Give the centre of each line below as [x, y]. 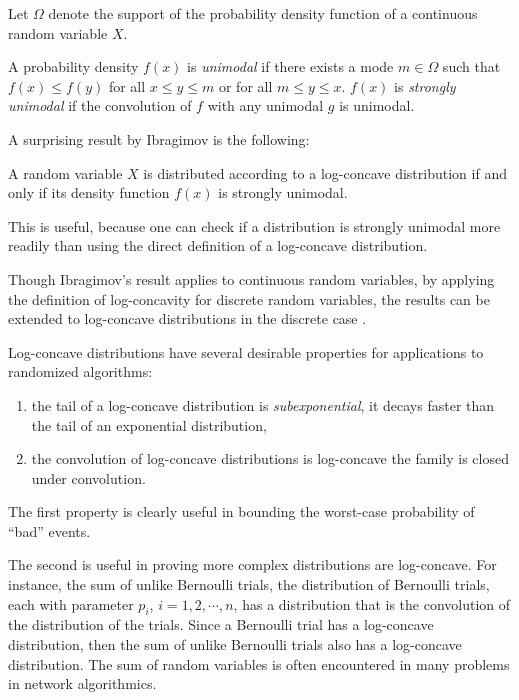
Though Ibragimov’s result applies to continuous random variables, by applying [251, 278]
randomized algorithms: [80, 371]
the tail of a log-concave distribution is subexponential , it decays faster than [263, 404]
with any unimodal [265, 105]
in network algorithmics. [82, 683]
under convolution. [88, 477]
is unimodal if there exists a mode [290, 66]
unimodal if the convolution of [100, 105]
